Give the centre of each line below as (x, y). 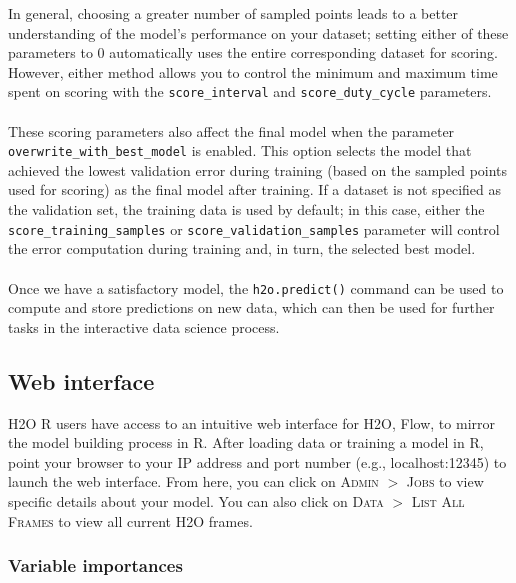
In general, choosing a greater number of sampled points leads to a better (233, 13)
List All (438, 500)
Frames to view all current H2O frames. (130, 520)
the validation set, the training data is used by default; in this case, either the (246, 209)
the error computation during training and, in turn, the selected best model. (242, 248)
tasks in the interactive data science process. (144, 326)
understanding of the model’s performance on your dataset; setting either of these (258, 32)
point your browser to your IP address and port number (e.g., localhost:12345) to (257, 461)
